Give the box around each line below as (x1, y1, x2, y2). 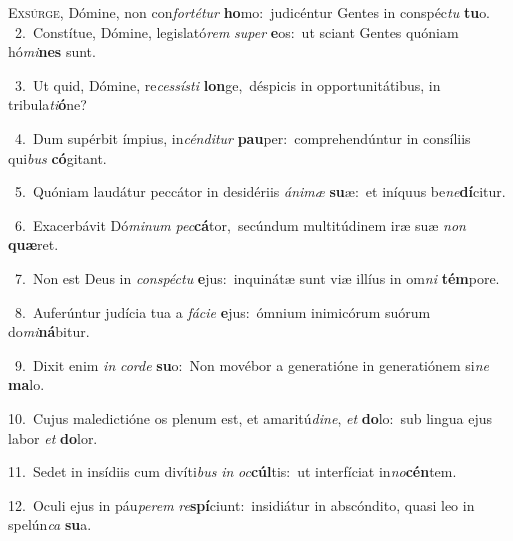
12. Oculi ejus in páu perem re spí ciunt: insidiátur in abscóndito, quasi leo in (8, 494, 475, 515)
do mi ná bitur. (8, 321, 90, 342)
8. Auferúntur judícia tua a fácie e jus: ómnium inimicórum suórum (14, 301, 431, 322)
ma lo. (8, 374, 45, 395)
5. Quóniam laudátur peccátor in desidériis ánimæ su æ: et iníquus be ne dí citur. (14, 181, 506, 202)
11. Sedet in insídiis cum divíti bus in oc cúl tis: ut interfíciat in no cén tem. (8, 461, 457, 482)
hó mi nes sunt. (8, 41, 96, 62)
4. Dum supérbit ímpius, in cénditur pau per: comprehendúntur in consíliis (14, 127, 471, 148)
